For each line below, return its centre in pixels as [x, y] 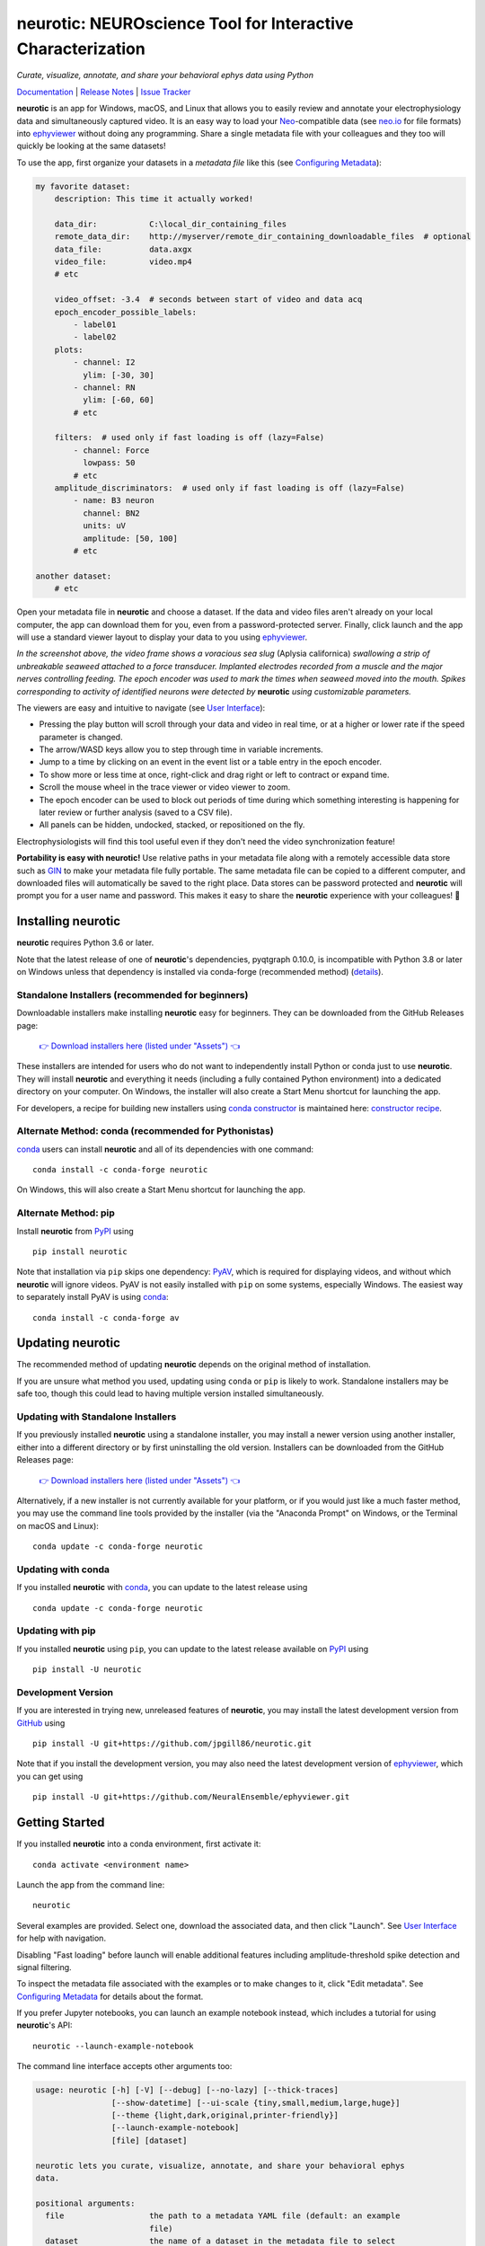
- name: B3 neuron [114, 500]
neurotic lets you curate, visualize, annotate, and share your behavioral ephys [220, 2166]
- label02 [95, 337]
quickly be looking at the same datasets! [91, 146]
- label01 [95, 324]
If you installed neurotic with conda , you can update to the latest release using [162, 1587]
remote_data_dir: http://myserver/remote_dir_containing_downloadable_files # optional [263, 237]
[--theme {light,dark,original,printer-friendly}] [225, 2115]
